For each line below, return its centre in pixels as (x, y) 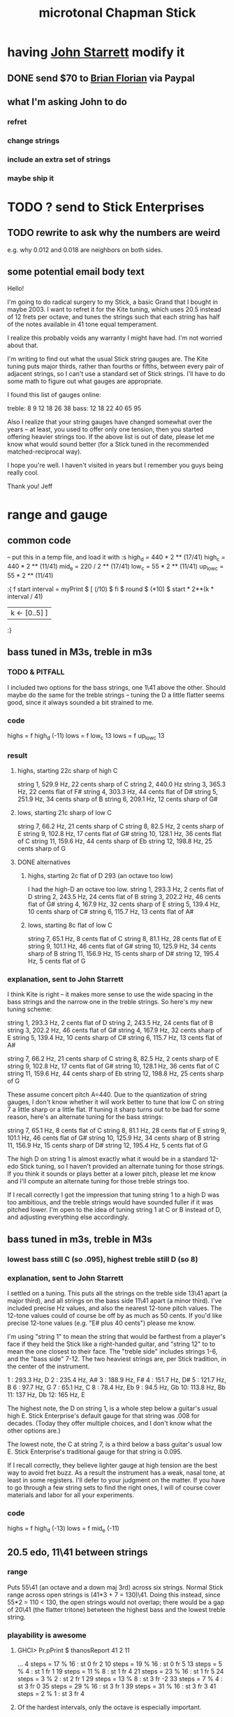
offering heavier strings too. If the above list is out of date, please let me (111, 437)
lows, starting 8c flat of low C (70, 925)
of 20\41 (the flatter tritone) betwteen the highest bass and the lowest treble (116, 1609)
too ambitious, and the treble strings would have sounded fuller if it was (110, 1202)
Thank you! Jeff (30, 486)
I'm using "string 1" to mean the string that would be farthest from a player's (116, 1337)
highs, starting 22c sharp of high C (67, 771)
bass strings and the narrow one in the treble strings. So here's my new (110, 1002)
